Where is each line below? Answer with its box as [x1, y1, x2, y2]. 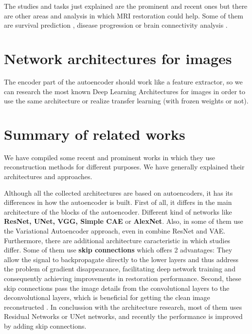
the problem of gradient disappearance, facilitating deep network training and [4, 264, 235, 274]
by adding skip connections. [4, 320, 87, 331]
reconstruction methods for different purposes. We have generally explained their [4, 162, 245, 172]
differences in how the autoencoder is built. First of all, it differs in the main [4, 197, 232, 207]
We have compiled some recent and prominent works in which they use [4, 152, 215, 162]
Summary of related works [4, 124, 185, 144]
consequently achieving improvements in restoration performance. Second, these [4, 273, 241, 283]
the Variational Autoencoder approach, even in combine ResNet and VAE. [4, 225, 226, 235]
